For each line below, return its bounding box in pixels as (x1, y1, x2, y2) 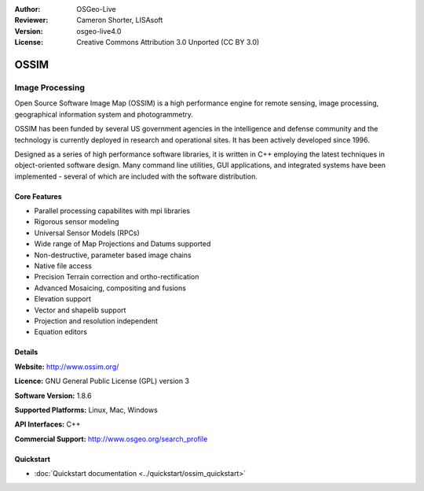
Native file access (34, 261, 92, 271)
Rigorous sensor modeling (34, 217, 119, 227)
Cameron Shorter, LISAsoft (76, 16, 163, 25)
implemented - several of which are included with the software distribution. (14, 172, 258, 181)
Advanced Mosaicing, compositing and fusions (34, 283, 186, 293)
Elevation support (34, 294, 92, 304)
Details (14, 347, 38, 357)
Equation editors (34, 327, 88, 337)
